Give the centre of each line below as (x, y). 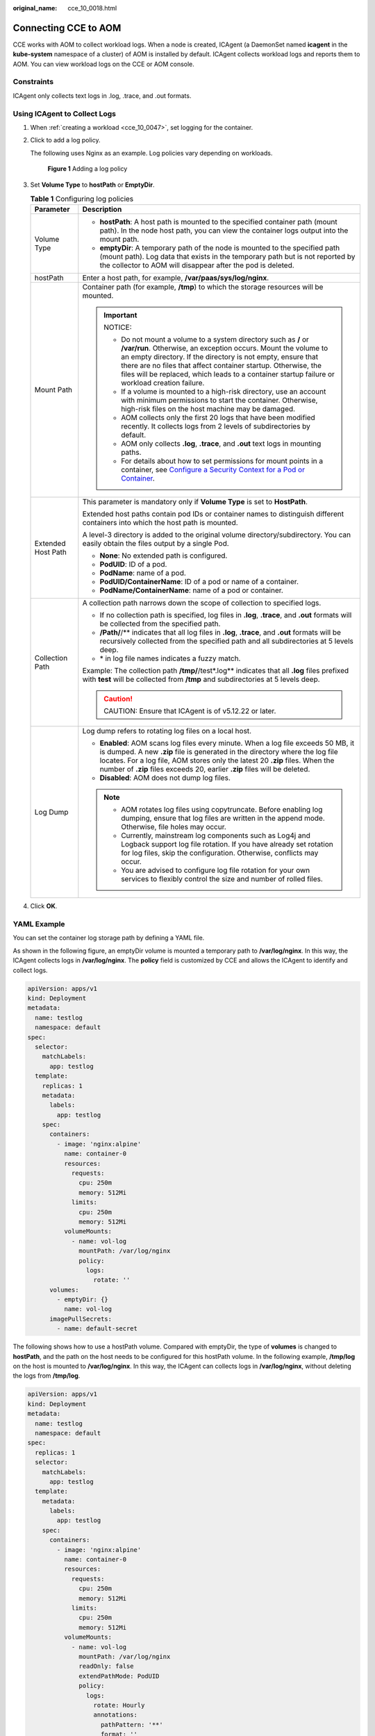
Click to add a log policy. (65, 140)
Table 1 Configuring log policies (82, 199)
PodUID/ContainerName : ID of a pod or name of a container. (199, 582)
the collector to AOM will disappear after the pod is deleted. (197, 265)
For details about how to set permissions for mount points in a (222, 461)
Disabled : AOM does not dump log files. (165, 778)
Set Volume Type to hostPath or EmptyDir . (92, 185)
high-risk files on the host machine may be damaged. (208, 409)
